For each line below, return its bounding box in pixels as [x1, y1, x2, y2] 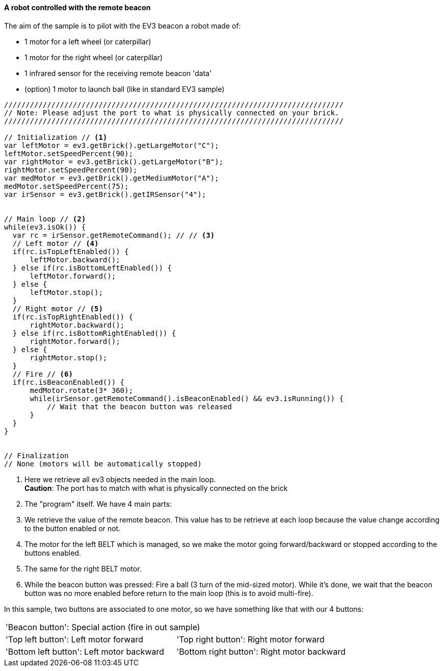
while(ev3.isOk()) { [4, 222, 86, 231]
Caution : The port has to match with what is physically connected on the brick [24, 483, 288, 492]
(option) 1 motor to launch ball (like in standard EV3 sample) [24, 84, 225, 93]
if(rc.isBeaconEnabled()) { [12, 378, 125, 386]
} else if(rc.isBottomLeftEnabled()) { [12, 263, 172, 272]
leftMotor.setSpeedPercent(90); [4, 149, 133, 158]
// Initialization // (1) [4, 133, 108, 141]
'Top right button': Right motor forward [176, 634, 325, 644]
